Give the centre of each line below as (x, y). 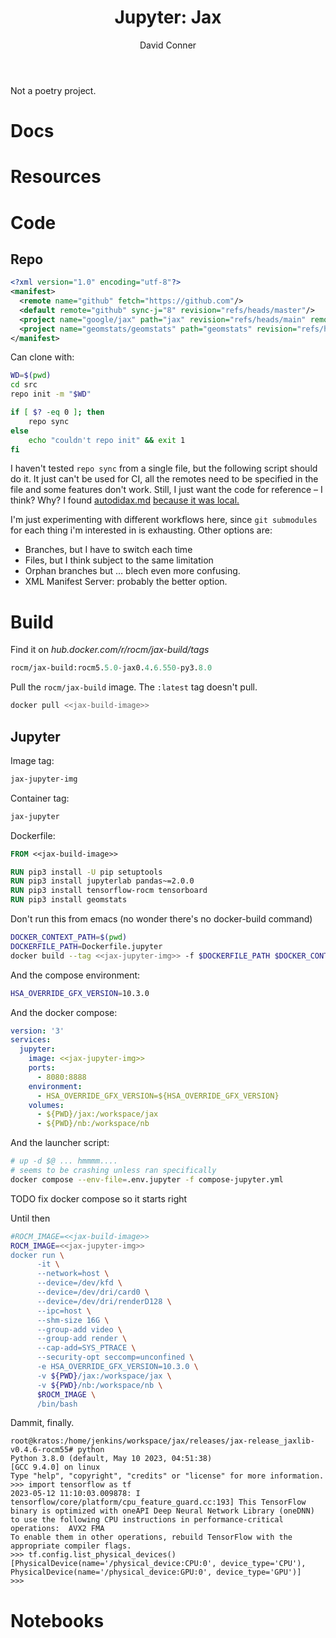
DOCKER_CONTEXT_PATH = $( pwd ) (69, 937)
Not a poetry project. (53, 90)
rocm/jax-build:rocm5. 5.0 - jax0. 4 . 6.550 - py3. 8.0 (111, 668)
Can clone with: (42, 357)
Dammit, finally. (42, 1423)
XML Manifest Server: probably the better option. (126, 582)
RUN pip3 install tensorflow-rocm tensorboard (109, 891)
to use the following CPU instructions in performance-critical (147, 1520)
